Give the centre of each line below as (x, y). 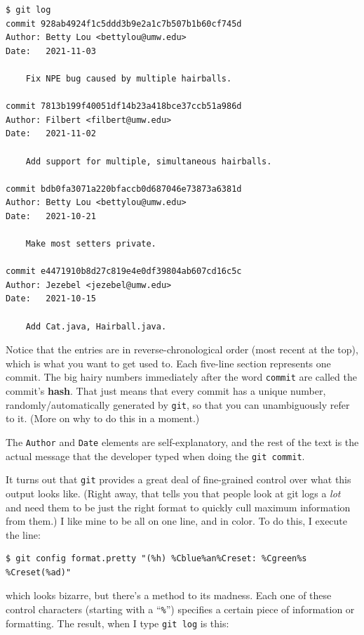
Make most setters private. (91, 244)
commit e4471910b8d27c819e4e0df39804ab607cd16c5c (124, 271)
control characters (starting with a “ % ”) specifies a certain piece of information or (180, 609)
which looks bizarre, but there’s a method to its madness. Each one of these (169, 595)
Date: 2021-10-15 (51, 299)
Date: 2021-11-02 (51, 134)
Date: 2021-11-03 (51, 51)
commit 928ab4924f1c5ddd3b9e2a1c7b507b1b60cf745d (124, 24)
